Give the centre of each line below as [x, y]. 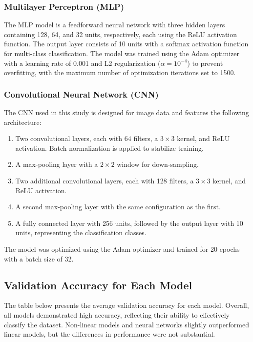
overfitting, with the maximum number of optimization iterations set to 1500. [120, 72]
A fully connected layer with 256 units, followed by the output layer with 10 [129, 223]
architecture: [23, 122]
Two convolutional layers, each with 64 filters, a [87, 138]
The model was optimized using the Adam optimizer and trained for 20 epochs [122, 249]
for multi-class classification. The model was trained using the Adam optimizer [122, 53]
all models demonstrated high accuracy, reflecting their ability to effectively [117, 314]
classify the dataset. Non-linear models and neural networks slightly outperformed [126, 324]
